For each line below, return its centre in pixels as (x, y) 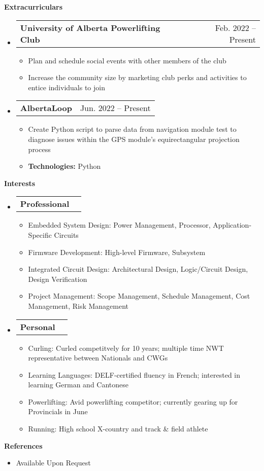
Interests (20, 183)
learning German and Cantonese (78, 385)
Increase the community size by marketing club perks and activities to (137, 77)
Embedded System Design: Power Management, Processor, (119, 225)
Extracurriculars (34, 7)
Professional (45, 204)
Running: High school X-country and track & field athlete (118, 429)
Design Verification (58, 279)
